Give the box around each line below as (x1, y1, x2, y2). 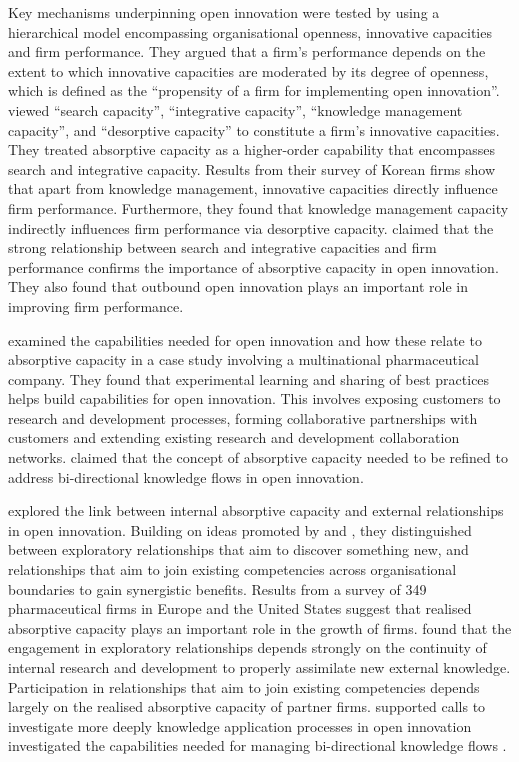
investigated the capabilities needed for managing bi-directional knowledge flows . (8, 735, 507, 756)
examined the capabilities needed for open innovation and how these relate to (8, 329, 482, 350)
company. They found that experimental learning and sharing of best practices (8, 368, 490, 389)
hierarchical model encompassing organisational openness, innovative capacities (8, 21, 492, 42)
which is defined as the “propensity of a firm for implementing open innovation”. (8, 80, 500, 101)
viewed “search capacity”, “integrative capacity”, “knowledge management (8, 99, 463, 120)
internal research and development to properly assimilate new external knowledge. (8, 657, 511, 677)
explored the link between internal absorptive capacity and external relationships (8, 500, 504, 521)
